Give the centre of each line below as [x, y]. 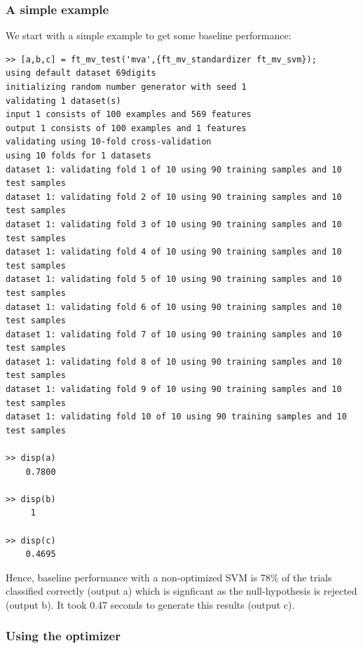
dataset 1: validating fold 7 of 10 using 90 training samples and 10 [174, 334]
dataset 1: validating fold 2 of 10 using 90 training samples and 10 [174, 197]
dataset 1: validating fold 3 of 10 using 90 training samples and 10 [174, 224]
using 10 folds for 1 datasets [78, 155]
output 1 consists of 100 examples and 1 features [126, 128]
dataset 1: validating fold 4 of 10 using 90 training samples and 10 [174, 252]
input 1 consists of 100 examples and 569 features [129, 115]
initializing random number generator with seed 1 [126, 87]
